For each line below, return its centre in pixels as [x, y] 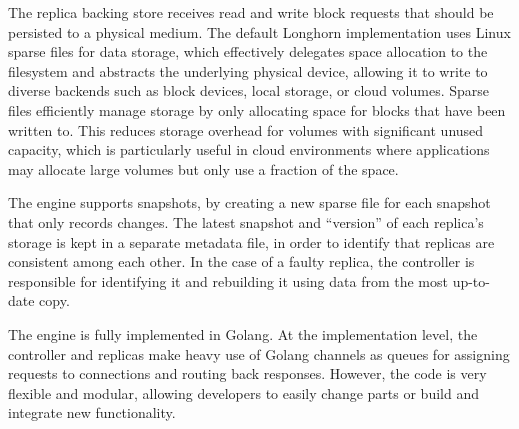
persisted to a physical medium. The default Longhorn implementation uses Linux [259, 31]
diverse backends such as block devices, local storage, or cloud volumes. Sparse [248, 90]
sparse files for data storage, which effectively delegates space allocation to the [248, 51]
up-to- [471, 280]
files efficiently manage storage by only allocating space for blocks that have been [257, 109]
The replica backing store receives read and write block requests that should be [251, 12]
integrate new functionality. [92, 412]
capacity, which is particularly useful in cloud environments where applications [249, 149]
